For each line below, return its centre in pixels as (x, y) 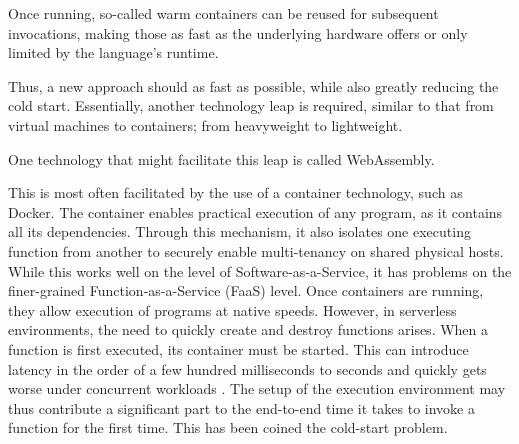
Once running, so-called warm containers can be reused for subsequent (223, 13)
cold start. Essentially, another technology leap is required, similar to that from (251, 105)
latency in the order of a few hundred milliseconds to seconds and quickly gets (247, 368)
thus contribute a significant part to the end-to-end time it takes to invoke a (241, 407)
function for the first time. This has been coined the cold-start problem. (228, 427)
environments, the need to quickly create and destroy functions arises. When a (248, 329)
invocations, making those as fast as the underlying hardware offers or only (238, 32)
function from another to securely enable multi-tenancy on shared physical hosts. (256, 250)
